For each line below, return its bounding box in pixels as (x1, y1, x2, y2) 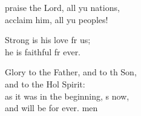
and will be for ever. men (5, 101, 98, 114)
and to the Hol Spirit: (5, 77, 85, 90)
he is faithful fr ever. (5, 45, 81, 58)
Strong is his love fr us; (5, 33, 91, 46)
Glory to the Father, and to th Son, (5, 66, 137, 78)
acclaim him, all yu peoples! (5, 13, 108, 26)
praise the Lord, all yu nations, (5, 1, 120, 13)
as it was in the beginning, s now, (5, 89, 130, 102)
